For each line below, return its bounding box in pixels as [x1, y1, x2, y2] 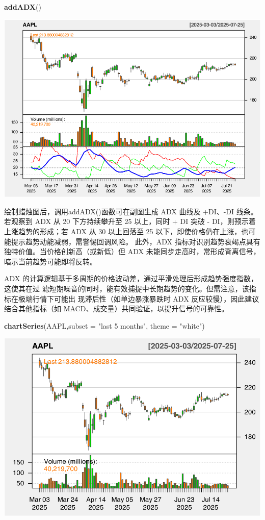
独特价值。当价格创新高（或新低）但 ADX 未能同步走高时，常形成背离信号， [4, 246, 260, 257]
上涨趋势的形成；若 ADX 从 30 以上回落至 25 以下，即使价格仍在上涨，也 [4, 226, 249, 237]
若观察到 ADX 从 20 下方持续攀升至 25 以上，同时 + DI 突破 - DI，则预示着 [4, 216, 256, 227]
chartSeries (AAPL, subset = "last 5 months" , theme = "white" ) [4, 320, 205, 331]
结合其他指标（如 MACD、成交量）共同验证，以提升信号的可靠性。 [4, 303, 229, 314]
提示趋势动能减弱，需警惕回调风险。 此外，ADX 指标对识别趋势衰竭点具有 [11, 236, 260, 246]
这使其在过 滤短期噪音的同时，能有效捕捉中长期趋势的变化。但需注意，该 [4, 283, 249, 294]
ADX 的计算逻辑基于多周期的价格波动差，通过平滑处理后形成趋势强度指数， [4, 273, 258, 284]
